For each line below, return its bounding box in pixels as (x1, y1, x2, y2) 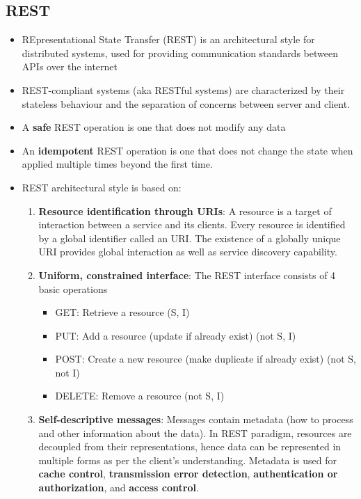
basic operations (38, 281, 108, 296)
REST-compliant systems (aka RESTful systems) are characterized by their (22, 82, 345, 97)
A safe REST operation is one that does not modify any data (22, 120, 286, 134)
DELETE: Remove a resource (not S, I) (55, 388, 225, 403)
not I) (55, 365, 80, 379)
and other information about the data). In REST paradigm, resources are (38, 425, 352, 440)
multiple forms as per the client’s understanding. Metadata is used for (38, 452, 337, 467)
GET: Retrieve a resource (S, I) (55, 305, 190, 319)
